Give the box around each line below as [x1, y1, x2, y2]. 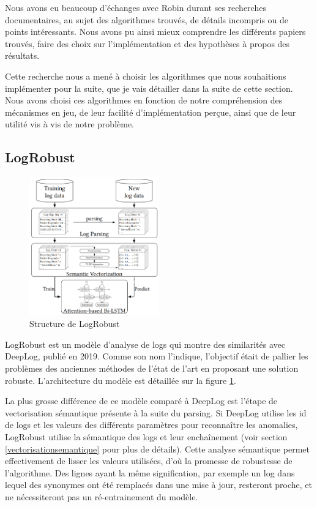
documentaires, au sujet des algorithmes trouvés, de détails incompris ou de [5, 13, 289, 26]
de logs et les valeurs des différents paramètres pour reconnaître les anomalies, [5, 418, 298, 431]
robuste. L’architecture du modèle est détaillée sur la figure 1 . [5, 374, 236, 386]
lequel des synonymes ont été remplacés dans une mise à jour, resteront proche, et [5, 478, 312, 491]
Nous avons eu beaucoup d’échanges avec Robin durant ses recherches [5, 1, 266, 13]
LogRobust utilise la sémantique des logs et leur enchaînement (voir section [5, 430, 288, 443]
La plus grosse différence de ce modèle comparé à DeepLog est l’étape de [5, 394, 278, 407]
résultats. [5, 49, 40, 62]
